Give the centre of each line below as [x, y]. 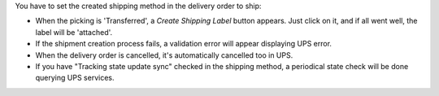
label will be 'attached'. [74, 32]
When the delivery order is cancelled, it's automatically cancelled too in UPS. [164, 55]
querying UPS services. [75, 78]
